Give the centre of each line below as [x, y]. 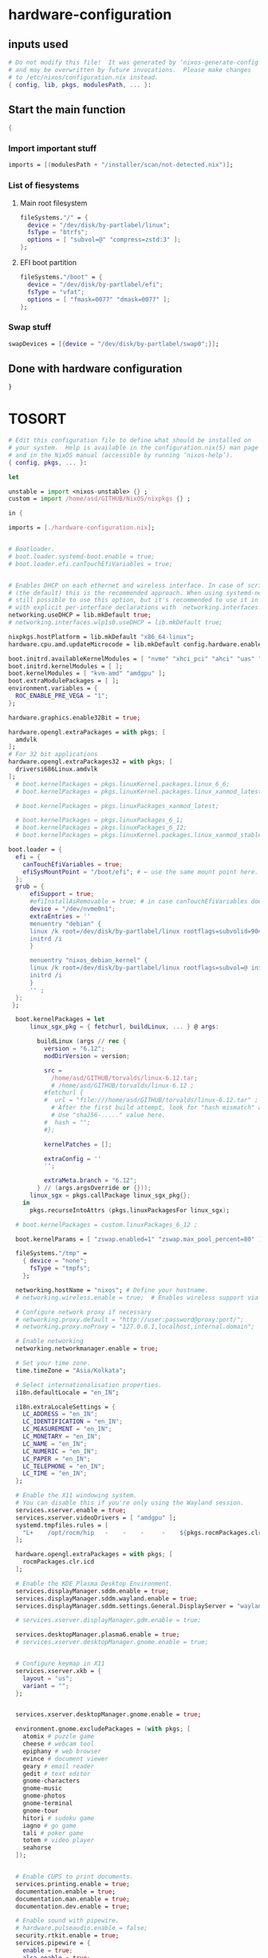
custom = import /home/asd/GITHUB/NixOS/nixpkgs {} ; [100, 499]
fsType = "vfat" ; [56, 292]
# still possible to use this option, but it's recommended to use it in [134, 600]
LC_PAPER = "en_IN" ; [57, 1459]
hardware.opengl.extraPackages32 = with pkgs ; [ [91, 762]
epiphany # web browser [62, 1751]
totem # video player [58, 1841]
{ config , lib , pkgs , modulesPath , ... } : [80, 85]
